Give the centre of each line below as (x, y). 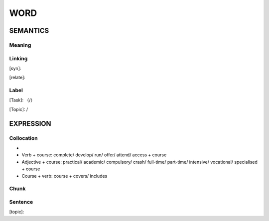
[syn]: (15, 68)
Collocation (23, 138)
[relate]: (17, 78)
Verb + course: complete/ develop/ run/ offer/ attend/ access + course (94, 155)
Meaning (20, 45)
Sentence (21, 202)
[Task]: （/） (22, 100)
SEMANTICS (29, 31)
